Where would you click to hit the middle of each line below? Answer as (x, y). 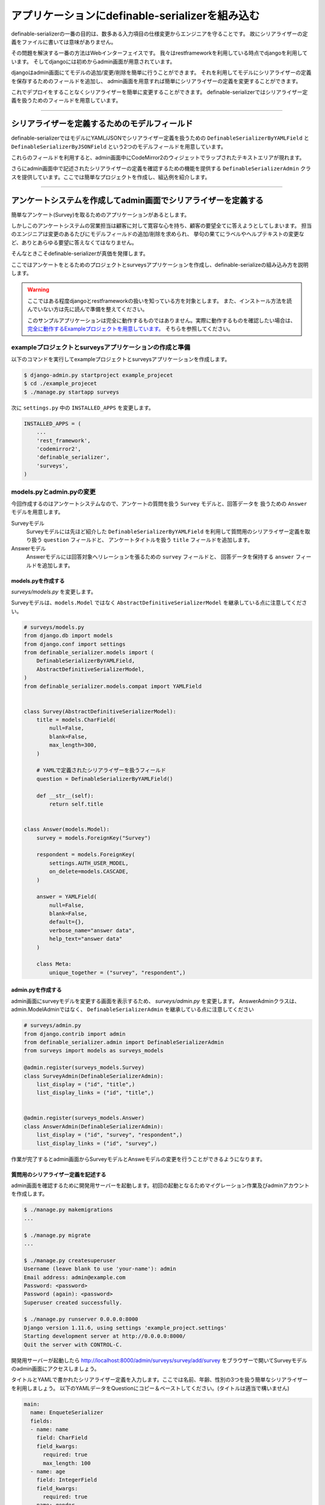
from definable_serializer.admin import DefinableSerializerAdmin (124, 1042)
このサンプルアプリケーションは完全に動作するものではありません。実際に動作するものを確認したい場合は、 (162, 320)
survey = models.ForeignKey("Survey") (94, 838)
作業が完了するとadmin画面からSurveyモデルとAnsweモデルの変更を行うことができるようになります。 (138, 1159)
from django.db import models (68, 636)
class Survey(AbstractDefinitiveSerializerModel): (100, 711)
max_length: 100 (67, 1463)
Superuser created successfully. (73, 1302)
